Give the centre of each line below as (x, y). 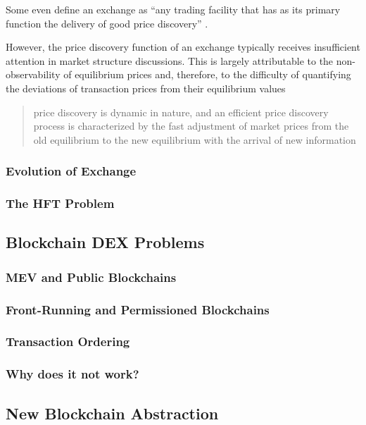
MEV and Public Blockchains (91, 277)
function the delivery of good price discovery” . (107, 23)
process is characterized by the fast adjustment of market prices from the (191, 126)
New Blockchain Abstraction (112, 413)
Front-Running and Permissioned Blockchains (138, 309)
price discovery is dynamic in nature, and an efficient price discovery (181, 112)
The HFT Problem (60, 203)
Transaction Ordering (68, 341)
